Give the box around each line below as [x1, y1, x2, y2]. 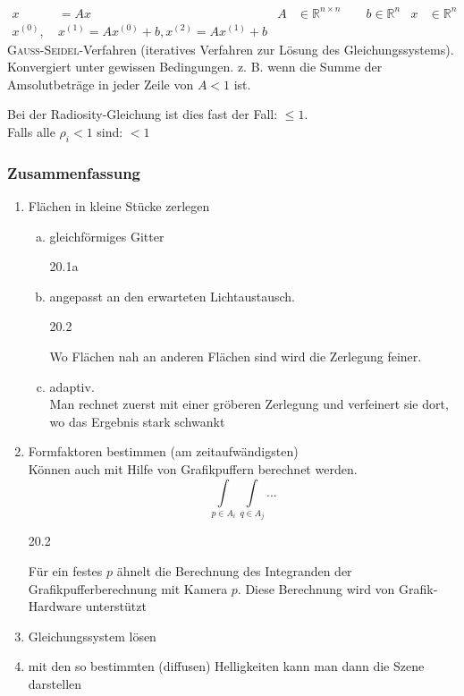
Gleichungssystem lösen [28, 626, 156, 645]
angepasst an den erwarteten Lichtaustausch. [49, 286, 295, 305]
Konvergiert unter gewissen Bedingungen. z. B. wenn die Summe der [7, 57, 383, 76]
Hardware [28, 597, 81, 615]
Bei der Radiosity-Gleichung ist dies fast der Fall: [7, 105, 278, 123]
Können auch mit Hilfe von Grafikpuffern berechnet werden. [28, 459, 358, 478]
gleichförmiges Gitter [49, 226, 165, 245]
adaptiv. [49, 377, 95, 395]
